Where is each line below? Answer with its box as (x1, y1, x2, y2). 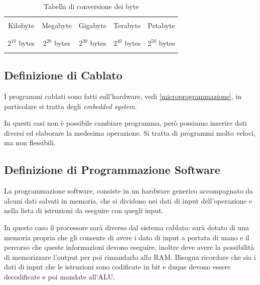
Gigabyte (78, 20, 107, 31)
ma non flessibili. (4, 137, 56, 148)
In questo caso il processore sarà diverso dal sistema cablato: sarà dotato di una (4, 222, 249, 232)
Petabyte (148, 20, 175, 31)
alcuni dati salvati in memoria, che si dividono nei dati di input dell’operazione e (4, 195, 252, 206)
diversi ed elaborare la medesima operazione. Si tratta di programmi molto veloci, (4, 127, 255, 138)
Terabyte (113, 20, 141, 31)
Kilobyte (8, 20, 35, 31)
